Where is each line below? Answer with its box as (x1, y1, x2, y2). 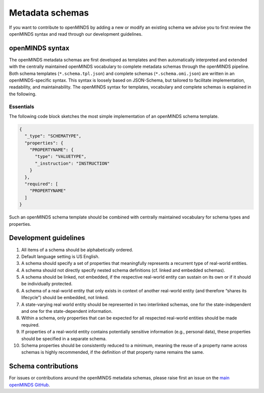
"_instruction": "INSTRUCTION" (35, 160, 110, 166)
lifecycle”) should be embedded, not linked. (21, 295, 109, 301)
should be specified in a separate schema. (21, 335, 107, 342)
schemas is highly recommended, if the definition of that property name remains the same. (21, 349, 204, 355)
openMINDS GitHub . (9, 382, 50, 388)
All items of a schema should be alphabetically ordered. (21, 247, 133, 253)
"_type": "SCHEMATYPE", (24, 133, 82, 139)
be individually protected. (21, 281, 73, 287)
